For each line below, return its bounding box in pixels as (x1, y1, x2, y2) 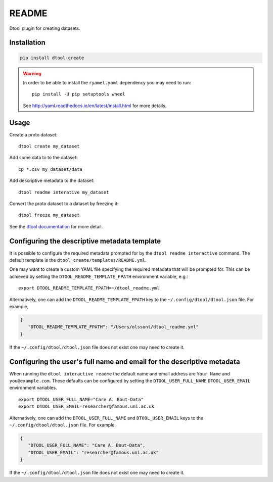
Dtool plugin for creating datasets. (9, 25, 80, 31)
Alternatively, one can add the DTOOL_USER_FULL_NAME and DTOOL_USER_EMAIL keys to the (9, 415, 203, 421)
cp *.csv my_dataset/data (18, 166, 83, 172)
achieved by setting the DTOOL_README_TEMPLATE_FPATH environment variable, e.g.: (9, 273, 188, 279)
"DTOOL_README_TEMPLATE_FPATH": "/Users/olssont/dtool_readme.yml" (28, 324, 199, 330)
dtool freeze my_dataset (18, 212, 80, 218)
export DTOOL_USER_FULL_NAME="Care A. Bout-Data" (18, 397, 144, 402)
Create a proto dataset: (9, 131, 58, 137)
